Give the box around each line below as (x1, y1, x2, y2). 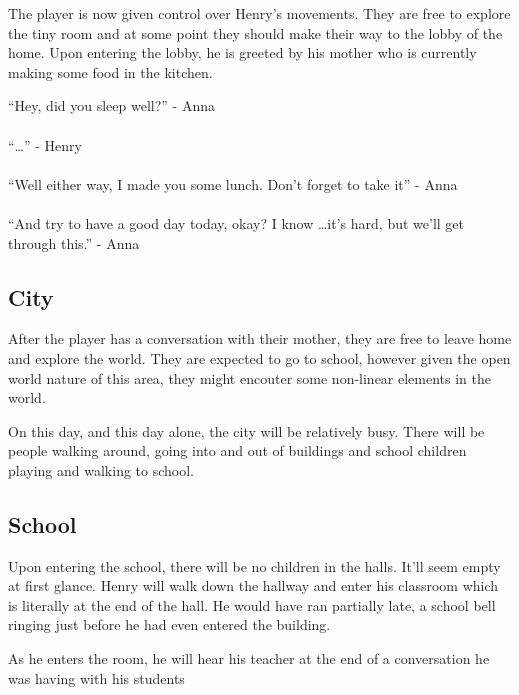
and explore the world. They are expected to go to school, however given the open (8, 347, 511, 368)
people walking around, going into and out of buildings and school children (8, 440, 467, 461)
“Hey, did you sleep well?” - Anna (8, 95, 215, 116)
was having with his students (8, 667, 185, 688)
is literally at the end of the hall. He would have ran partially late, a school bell (8, 594, 496, 615)
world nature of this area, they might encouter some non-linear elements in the (8, 367, 492, 388)
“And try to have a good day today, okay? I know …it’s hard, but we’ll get (8, 212, 464, 233)
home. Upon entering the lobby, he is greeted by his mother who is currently (8, 42, 477, 63)
